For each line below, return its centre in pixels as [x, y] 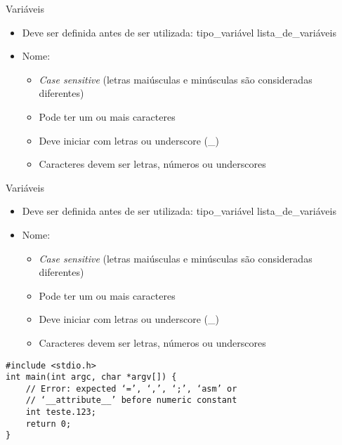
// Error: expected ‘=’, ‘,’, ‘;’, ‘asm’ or [131, 388]
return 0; [48, 424]
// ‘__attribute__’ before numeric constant [131, 400]
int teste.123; [61, 412]
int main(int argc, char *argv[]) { [91, 377]
